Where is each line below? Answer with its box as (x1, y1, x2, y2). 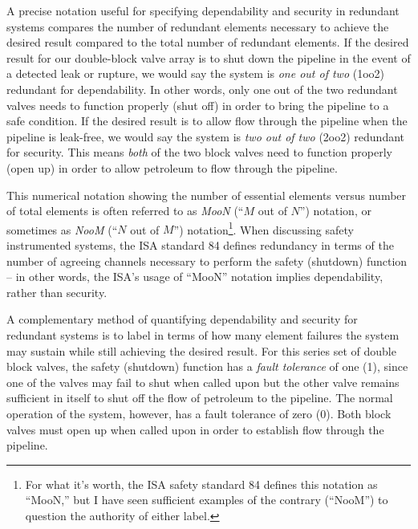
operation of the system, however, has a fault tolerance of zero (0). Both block (6, 405, 392, 421)
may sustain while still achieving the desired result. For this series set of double (6, 342, 396, 359)
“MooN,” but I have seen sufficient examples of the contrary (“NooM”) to (25, 491, 388, 508)
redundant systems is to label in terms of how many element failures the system (6, 326, 400, 343)
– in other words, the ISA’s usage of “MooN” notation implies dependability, (6, 268, 384, 285)
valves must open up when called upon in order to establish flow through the (6, 421, 384, 437)
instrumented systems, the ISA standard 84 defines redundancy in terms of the (6, 236, 394, 253)
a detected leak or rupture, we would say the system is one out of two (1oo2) (6, 65, 385, 82)
